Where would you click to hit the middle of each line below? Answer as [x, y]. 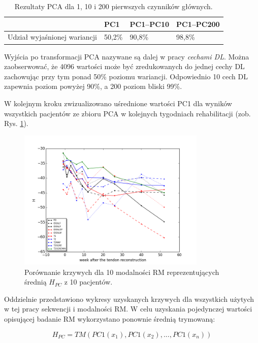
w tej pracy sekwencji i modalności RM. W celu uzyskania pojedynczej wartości [128, 309]
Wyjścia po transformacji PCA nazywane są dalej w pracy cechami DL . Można [127, 56]
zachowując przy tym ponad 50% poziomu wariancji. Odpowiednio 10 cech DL [126, 76]
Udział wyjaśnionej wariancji [52, 37]
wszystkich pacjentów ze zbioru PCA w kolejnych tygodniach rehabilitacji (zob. [127, 113]
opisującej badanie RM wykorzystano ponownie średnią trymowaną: [110, 319]
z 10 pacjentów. [88, 282]
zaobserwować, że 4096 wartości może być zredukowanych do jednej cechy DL [124, 66]
